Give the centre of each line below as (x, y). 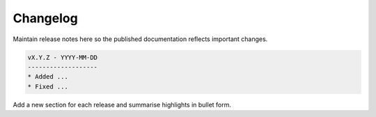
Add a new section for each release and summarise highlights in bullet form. (122, 104)
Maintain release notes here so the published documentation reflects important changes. (140, 39)
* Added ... (48, 77)
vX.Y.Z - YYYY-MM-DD (62, 57)
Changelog (45, 18)
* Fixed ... (48, 86)
